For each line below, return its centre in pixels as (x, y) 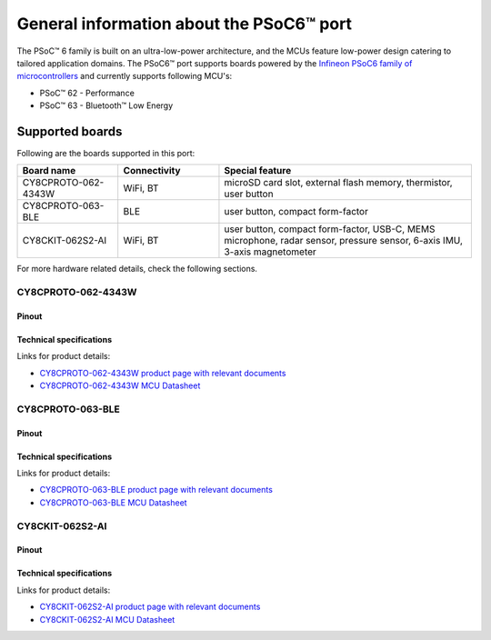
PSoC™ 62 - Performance (87, 93)
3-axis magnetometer (271, 252)
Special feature (258, 171)
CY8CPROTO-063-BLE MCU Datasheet (113, 502)
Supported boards (70, 131)
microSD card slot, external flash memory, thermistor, (339, 183)
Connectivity (152, 171)
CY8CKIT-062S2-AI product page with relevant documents (150, 607)
